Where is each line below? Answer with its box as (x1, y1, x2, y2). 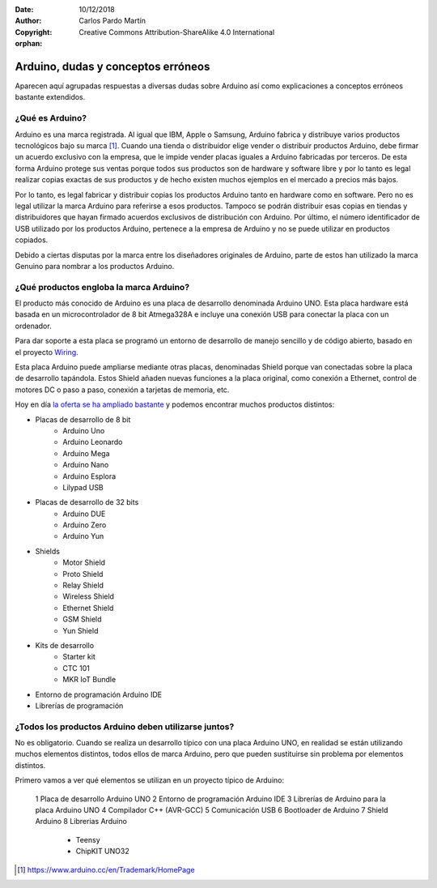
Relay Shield (62, 580, 104, 591)
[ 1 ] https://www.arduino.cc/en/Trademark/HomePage (17, 865, 195, 874)
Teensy (75, 835, 100, 844)
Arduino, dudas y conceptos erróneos (15, 59, 210, 73)
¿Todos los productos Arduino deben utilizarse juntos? (15, 721, 235, 732)
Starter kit (62, 652, 96, 662)
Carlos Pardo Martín (78, 16, 146, 26)
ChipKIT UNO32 (75, 847, 129, 856)
